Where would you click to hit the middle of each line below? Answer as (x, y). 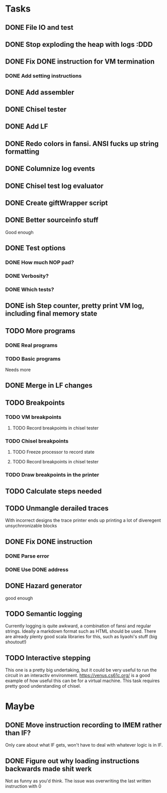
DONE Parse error (27, 556)
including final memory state (51, 314)
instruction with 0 (23, 786)
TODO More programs (40, 331)
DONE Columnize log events (50, 169)
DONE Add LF (27, 127)
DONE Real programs (31, 345)
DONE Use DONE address (37, 569)
